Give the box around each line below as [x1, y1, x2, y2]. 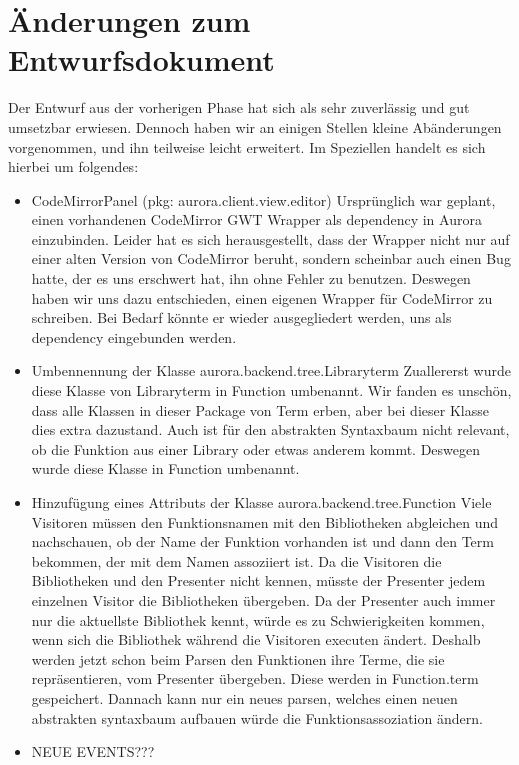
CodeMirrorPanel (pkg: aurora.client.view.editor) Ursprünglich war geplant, [31, 189, 496, 210]
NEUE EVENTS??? [31, 741, 155, 762]
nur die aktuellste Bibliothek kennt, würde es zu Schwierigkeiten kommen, [31, 609, 485, 630]
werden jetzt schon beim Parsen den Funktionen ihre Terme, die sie [31, 648, 445, 669]
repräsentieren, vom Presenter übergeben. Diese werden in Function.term [31, 668, 479, 689]
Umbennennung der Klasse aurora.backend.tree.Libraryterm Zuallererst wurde [31, 360, 511, 381]
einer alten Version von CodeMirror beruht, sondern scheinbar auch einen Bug [31, 248, 511, 269]
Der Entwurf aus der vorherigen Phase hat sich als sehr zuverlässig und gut [8, 97, 470, 118]
